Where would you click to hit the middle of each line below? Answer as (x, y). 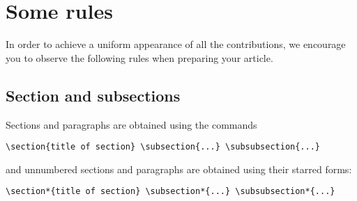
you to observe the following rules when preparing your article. (139, 57)
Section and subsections (93, 95)
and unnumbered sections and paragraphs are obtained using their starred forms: (179, 169)
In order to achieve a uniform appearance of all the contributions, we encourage (176, 44)
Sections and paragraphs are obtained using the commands (131, 124)
